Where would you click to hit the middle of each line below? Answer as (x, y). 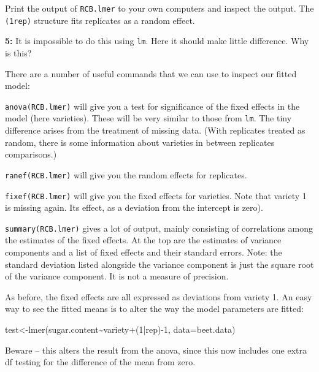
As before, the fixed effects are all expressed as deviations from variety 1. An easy (159, 296)
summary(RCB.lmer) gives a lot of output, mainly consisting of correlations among (159, 228)
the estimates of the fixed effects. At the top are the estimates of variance (143, 240)
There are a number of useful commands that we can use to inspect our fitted (151, 73)
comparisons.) (31, 154)
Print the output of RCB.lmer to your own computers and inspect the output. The (159, 8)
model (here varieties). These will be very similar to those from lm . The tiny (148, 118)
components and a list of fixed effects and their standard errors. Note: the (144, 252)
